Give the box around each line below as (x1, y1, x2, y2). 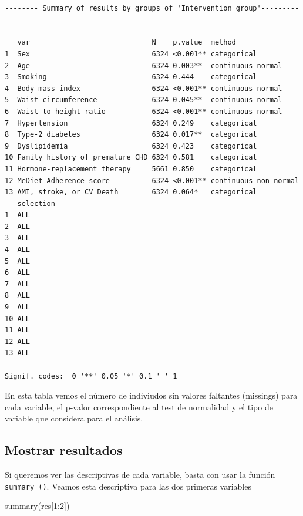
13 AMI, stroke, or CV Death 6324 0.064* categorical (5, 188, 257, 197)
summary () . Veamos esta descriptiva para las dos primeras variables (5, 480, 251, 492)
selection (17, 199, 55, 208)
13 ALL (5, 349, 30, 358)
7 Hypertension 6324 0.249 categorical (5, 119, 257, 127)
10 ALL (5, 314, 30, 323)
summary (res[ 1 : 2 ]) (5, 500, 70, 512)
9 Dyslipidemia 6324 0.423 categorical (5, 141, 257, 150)
